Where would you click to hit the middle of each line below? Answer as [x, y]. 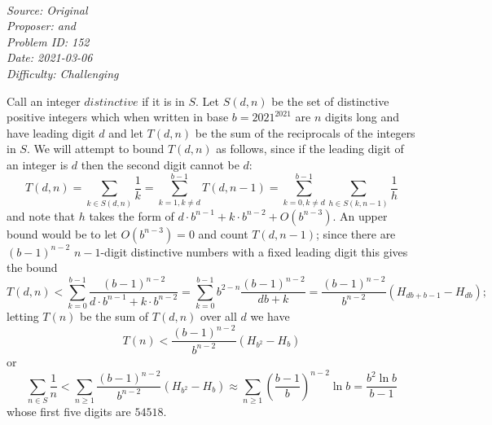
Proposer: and [41, 26]
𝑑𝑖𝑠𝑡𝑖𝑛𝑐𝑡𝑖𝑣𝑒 [111, 102]
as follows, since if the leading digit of [310, 149]
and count [223, 233]
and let [126, 132]
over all [219, 316]
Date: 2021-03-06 [50, 57]
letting [23, 316]
